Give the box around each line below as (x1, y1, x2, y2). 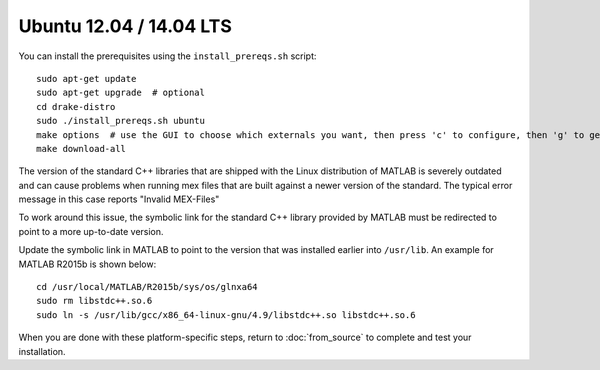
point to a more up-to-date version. (18, 225, 164, 237)
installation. (18, 345, 66, 357)
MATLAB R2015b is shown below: (18, 258, 157, 270)
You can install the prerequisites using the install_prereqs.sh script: (18, 50, 317, 62)
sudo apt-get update (36, 73, 137, 84)
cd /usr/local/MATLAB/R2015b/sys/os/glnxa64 (36, 281, 259, 293)
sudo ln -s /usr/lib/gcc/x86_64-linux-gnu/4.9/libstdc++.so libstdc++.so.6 (36, 309, 416, 320)
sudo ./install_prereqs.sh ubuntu (36, 115, 205, 127)
